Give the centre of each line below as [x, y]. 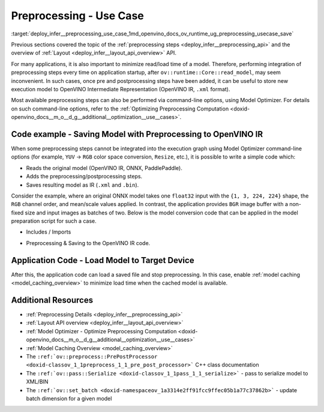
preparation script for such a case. [54, 221]
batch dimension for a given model [69, 398]
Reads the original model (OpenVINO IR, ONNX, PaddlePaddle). [104, 168]
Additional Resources [52, 300]
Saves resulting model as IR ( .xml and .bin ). [82, 185]
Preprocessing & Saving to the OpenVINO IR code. [88, 243]
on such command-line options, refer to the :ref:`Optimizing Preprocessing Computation [120, 109]
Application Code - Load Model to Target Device [103, 260]
